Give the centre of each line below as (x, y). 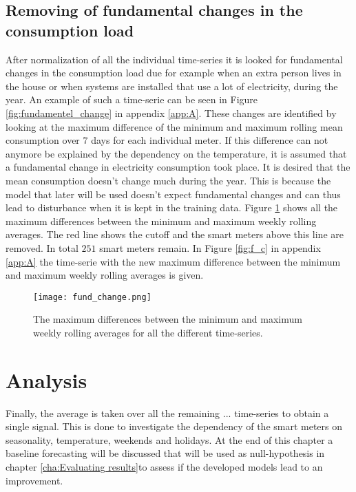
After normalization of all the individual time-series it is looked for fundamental (174, 59)
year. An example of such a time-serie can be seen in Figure (132, 99)
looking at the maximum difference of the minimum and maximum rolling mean (174, 126)
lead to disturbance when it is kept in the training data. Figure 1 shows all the (172, 207)
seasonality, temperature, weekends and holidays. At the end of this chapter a (169, 439)
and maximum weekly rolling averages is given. (105, 275)
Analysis (46, 379)
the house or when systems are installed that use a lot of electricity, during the (172, 86)
